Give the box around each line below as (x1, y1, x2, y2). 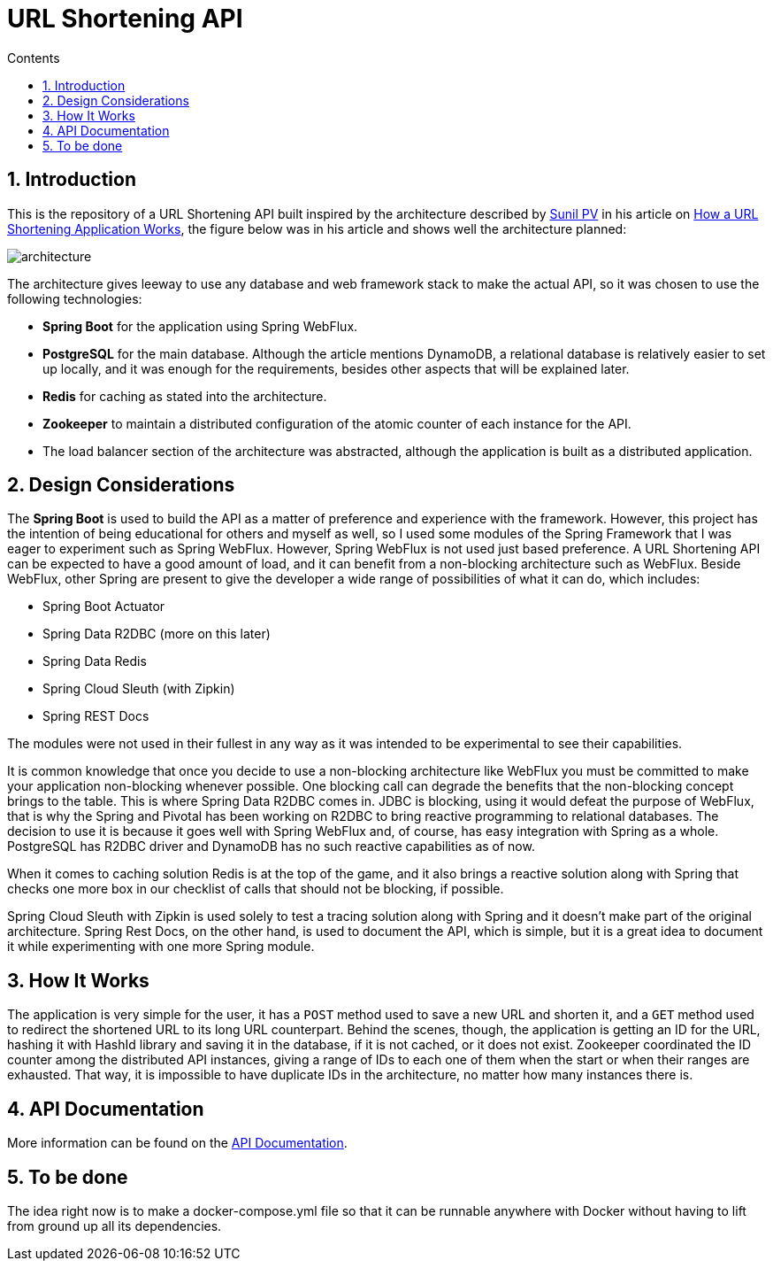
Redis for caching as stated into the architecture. (42, 388, 327, 404)
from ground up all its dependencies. (7, 1218, 222, 1233)
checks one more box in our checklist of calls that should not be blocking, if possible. (7, 881, 504, 897)
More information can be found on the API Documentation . (7, 1135, 348, 1151)
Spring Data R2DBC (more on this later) (42, 626, 271, 642)
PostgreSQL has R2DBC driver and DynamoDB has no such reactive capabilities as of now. (7, 839, 535, 854)
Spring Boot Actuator (42, 599, 165, 615)
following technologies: (7, 290, 142, 306)
